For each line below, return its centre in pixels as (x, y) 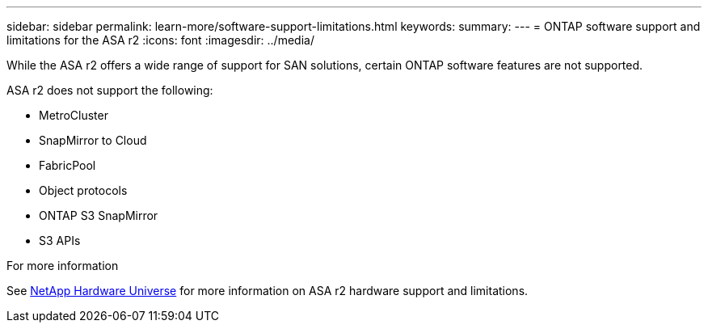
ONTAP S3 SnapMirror (99, 215)
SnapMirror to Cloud (93, 140)
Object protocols (83, 190)
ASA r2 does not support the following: (110, 90)
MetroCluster (74, 115)
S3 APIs (60, 240)
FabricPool (67, 165)
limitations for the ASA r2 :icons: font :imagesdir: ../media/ (160, 40)
